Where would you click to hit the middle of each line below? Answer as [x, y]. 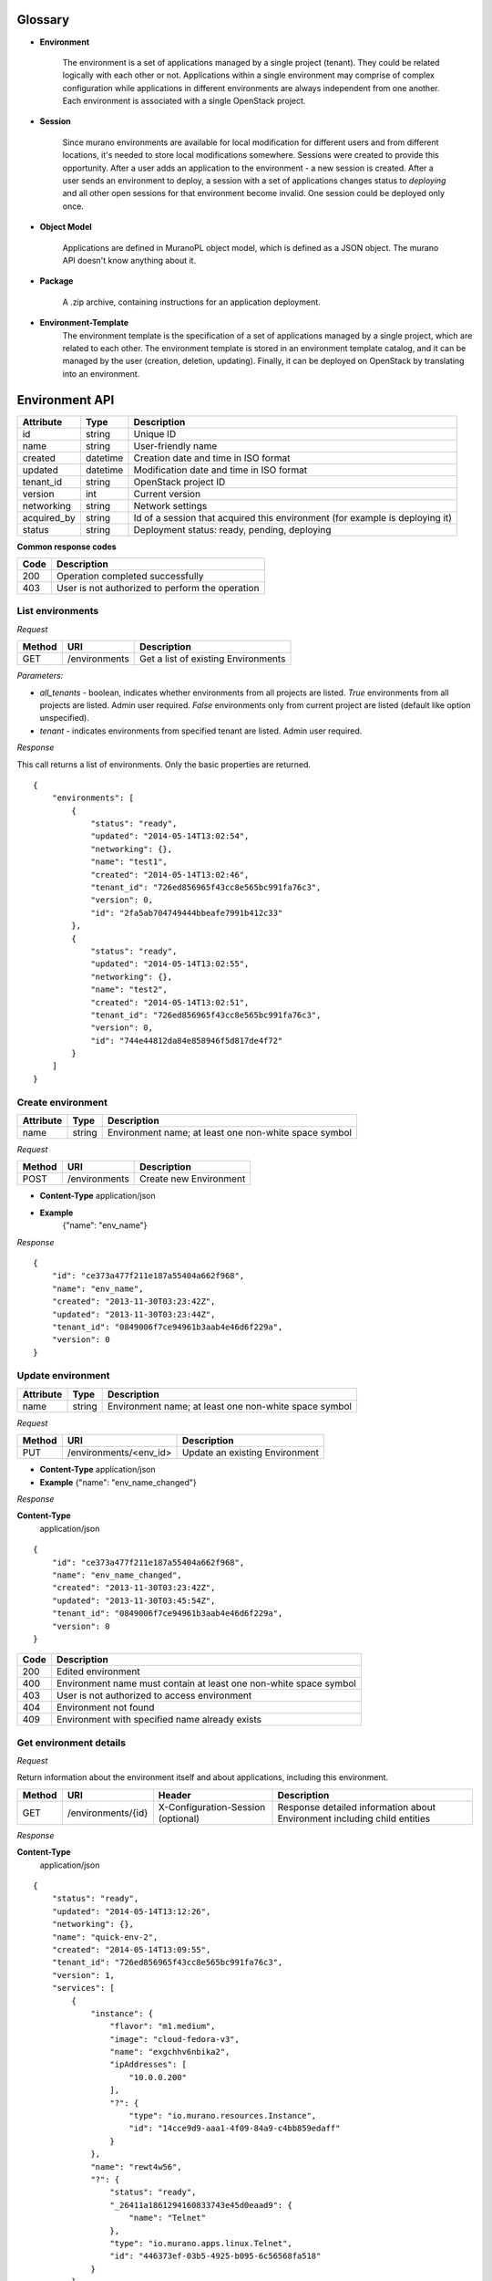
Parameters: [40, 676]
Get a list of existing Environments [213, 659]
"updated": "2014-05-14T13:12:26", [131, 1911]
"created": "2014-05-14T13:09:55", [131, 1949]
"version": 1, [83, 1975]
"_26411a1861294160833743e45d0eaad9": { [201, 2205]
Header [174, 1795]
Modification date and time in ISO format [220, 470]
